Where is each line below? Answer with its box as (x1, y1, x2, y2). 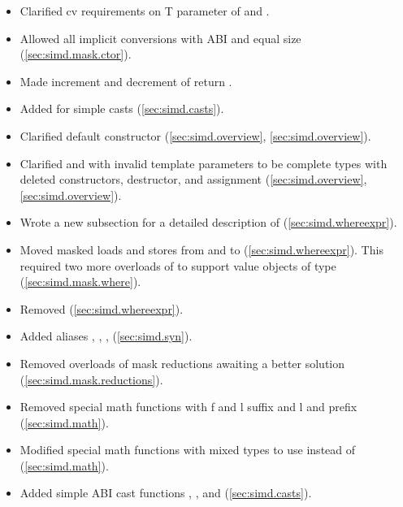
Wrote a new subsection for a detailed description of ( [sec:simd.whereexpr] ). (19, 214, 397, 231)
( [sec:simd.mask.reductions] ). (19, 370, 163, 388)
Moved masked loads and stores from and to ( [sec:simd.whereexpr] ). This (19, 240, 383, 258)
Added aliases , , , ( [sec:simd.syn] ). (19, 327, 193, 344)
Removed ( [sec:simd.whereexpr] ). (19, 300, 184, 317)
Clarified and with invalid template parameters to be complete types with (19, 154, 388, 171)
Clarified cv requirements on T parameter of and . (19, 2, 270, 19)
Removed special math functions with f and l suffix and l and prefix (19, 398, 357, 415)
